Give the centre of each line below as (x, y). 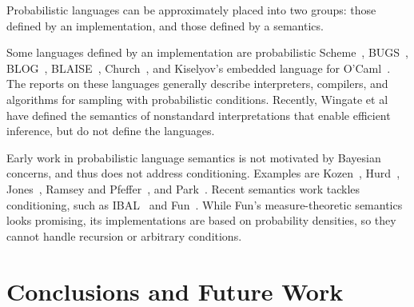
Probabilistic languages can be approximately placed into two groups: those (191, 10)
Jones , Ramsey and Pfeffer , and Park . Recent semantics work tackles (183, 188)
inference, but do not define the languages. (111, 131)
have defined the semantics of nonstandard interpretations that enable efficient (199, 115)
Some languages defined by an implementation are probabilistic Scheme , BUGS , (208, 52)
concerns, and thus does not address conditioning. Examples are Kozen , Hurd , (203, 173)
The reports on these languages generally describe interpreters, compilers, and (197, 84)
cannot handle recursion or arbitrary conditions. (124, 235)
